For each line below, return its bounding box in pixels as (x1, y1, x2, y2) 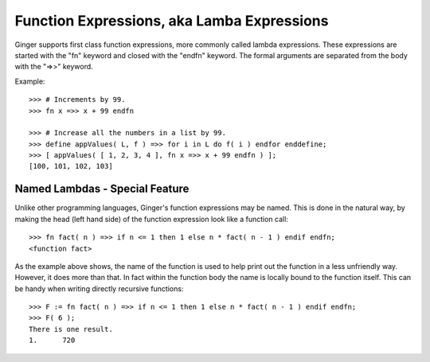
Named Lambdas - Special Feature (14, 182, 190, 196)
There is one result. (29, 325, 113, 333)
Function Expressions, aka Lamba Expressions (14, 12, 329, 29)
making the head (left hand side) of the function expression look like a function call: (14, 214, 288, 224)
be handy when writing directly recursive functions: (14, 283, 184, 294)
